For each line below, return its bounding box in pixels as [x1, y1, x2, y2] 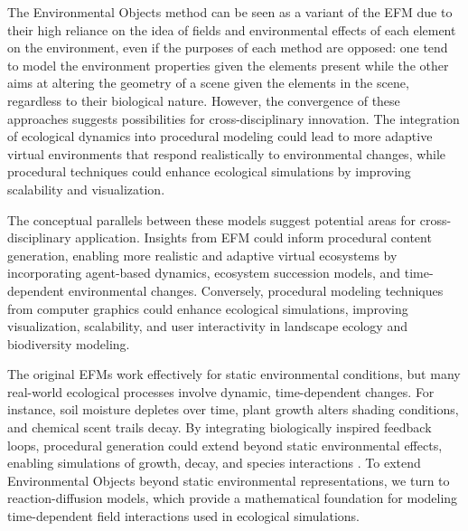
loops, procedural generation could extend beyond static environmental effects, [7, 435, 443, 454]
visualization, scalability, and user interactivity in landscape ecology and [7, 317, 407, 336]
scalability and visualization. [7, 179, 165, 198]
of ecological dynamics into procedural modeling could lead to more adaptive [7, 127, 433, 146]
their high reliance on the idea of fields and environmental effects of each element [7, 20, 456, 39]
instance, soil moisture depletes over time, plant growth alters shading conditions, [7, 400, 459, 419]
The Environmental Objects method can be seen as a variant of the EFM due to [7, 3, 453, 21]
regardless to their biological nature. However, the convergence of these [7, 90, 400, 109]
